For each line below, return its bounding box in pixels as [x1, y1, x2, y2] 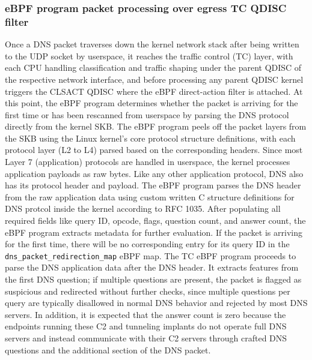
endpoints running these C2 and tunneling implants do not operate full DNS [5, 320, 287, 332]
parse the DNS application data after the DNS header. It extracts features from [5, 261, 299, 274]
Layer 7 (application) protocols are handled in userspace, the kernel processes [5, 155, 290, 168]
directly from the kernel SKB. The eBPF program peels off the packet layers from [5, 120, 307, 133]
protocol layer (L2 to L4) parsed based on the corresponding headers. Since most [5, 143, 303, 156]
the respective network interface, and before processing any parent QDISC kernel [5, 73, 304, 85]
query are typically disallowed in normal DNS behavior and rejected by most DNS [5, 296, 308, 309]
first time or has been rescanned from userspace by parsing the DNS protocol [5, 108, 289, 121]
